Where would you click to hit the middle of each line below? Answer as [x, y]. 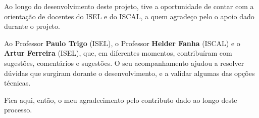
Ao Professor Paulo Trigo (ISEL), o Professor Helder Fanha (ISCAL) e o [122, 43]
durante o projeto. [32, 26]
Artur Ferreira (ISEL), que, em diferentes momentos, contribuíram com [118, 53]
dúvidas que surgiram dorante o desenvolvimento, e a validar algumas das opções [129, 73]
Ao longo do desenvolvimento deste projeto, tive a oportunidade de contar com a [129, 6]
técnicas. [17, 83]
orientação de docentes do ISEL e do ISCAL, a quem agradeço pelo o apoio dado [129, 16]
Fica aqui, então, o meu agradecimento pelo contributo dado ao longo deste [121, 100]
